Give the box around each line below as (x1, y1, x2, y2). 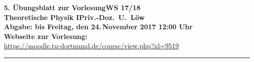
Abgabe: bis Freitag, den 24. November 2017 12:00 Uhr (4, 21, 193, 32)
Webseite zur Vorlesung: (4, 31, 88, 41)
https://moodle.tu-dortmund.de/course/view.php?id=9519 (4, 41, 179, 51)
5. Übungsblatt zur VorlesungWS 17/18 (4, 2, 141, 12)
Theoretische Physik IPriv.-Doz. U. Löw (4, 12, 145, 22)
